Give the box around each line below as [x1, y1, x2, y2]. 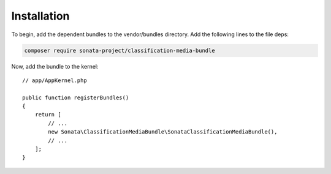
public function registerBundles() [22, 94, 129, 101]
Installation [11, 9, 70, 23]
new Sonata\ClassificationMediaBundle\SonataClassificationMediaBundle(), [48, 129, 278, 135]
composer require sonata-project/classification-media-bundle [24, 47, 215, 54]
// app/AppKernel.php [22, 77, 87, 84]
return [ [34, 111, 61, 118]
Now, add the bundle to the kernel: [11, 62, 99, 70]
